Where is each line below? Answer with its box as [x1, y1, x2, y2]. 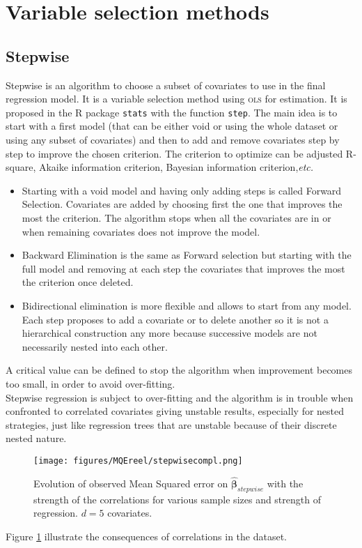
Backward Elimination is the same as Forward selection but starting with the [22, 248, 352, 262]
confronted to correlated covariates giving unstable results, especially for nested [6, 404, 345, 418]
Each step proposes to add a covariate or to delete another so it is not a [22, 312, 329, 326]
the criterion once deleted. [22, 275, 134, 289]
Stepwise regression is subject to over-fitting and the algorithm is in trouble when [6, 390, 354, 404]
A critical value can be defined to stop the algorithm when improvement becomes [6, 363, 353, 377]
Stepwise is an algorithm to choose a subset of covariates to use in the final [6, 77, 326, 92]
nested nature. [6, 431, 67, 446]
